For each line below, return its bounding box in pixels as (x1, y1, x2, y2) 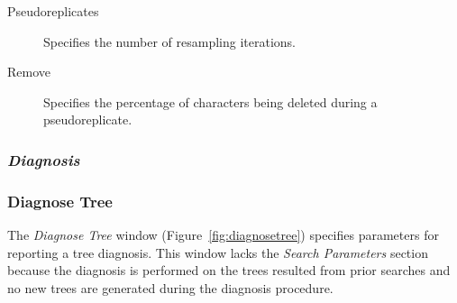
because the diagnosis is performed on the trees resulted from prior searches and (7, 261, 451, 280)
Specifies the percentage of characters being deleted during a (43, 92, 378, 111)
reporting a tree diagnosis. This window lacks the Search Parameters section (7, 243, 428, 262)
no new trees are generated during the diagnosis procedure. (7, 278, 334, 297)
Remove (7, 62, 51, 81)
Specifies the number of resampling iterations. (43, 32, 296, 50)
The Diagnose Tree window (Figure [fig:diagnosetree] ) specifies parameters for (7, 225, 439, 244)
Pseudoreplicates (7, 2, 99, 20)
